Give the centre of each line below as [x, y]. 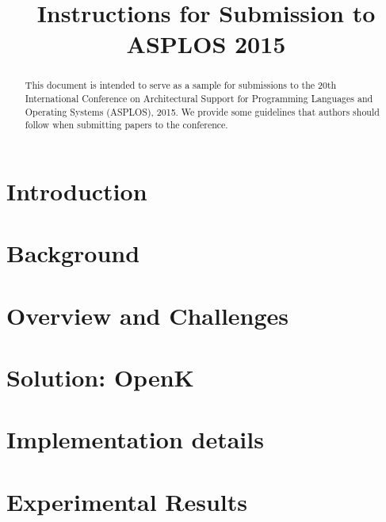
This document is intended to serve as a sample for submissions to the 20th [181, 85]
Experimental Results [127, 501]
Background [73, 253]
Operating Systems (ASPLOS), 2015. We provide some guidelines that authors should [202, 111]
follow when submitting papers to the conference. [126, 125]
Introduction [77, 191]
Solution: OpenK [100, 377]
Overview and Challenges [148, 315]
